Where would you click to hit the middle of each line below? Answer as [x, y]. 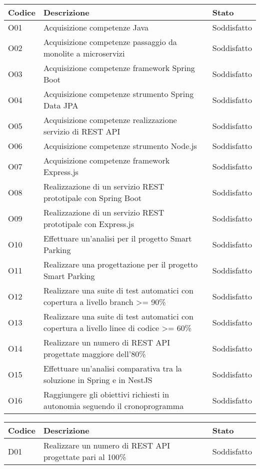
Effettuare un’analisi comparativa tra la [112, 368]
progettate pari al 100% [85, 457]
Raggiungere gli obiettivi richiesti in [106, 394]
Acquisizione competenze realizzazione [110, 120]
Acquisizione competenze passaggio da [110, 42]
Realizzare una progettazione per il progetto [120, 264]
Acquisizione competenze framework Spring [119, 68]
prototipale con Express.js [88, 224]
